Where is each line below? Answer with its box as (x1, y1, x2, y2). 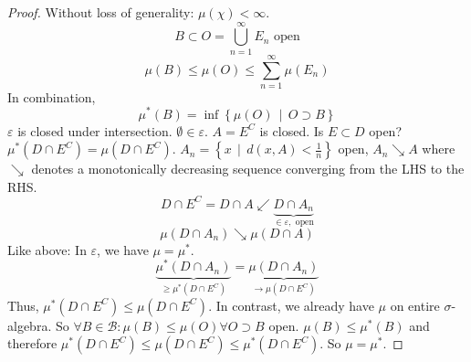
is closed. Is (259, 121, 324, 140)
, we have (97, 240, 149, 259)
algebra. (7, 315, 52, 335)
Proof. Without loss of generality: (7, 3, 194, 21)
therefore (7, 334, 58, 353)
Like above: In (7, 240, 87, 259)
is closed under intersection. (17, 121, 173, 140)
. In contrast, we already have (208, 295, 374, 314)
